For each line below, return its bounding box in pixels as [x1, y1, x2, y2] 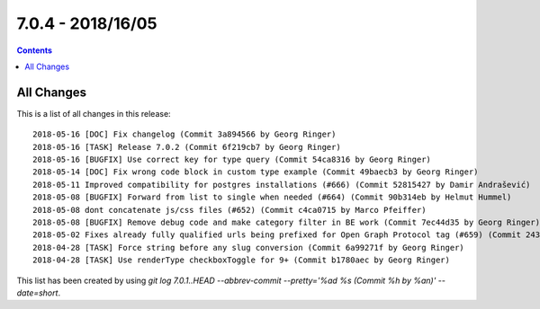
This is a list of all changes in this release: [16, 108, 171, 119]
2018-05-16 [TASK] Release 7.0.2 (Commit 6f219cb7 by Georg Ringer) [32, 142, 341, 152]
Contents [16, 45, 53, 56]
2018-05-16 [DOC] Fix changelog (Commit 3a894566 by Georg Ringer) [32, 129, 337, 139]
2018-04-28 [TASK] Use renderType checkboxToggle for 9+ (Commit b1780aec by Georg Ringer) [32, 255, 450, 265]
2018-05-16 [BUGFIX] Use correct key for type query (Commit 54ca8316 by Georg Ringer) [32, 154, 432, 165]
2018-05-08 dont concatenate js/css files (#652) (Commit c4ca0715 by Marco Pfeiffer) [32, 205, 427, 215]
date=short [16, 287, 58, 298]
